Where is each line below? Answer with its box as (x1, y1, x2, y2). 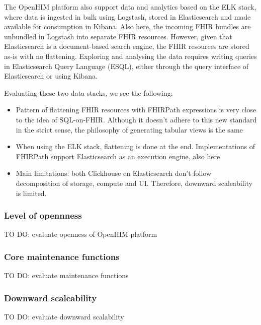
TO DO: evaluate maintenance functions (4, 270, 129, 281)
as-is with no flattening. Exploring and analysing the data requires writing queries (4, 50, 257, 61)
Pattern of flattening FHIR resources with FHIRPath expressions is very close (16, 104, 256, 115)
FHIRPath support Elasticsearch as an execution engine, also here (16, 151, 220, 161)
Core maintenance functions (4, 250, 120, 263)
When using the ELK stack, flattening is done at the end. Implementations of (16, 141, 255, 152)
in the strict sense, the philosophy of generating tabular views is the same (16, 124, 243, 135)
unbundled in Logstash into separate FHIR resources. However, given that (4, 31, 232, 41)
